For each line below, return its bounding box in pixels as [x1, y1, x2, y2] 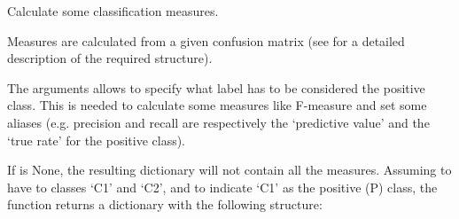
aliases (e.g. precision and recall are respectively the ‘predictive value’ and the [7, 113, 430, 131]
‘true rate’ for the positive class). [7, 130, 186, 149]
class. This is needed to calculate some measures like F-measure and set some [7, 96, 427, 114]
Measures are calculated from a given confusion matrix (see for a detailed [7, 31, 405, 50]
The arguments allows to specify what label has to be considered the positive [7, 78, 425, 97]
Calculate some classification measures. [7, 2, 219, 20]
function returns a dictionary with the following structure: [7, 195, 323, 214]
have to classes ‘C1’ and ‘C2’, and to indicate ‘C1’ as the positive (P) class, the [7, 177, 438, 196]
